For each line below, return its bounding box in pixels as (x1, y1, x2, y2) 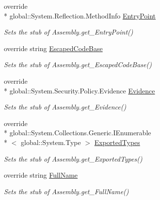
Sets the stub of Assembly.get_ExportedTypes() (4, 153, 143, 164)
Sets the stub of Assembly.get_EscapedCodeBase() (4, 59, 152, 70)
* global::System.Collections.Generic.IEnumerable (4, 127, 151, 138)
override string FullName (4, 170, 78, 180)
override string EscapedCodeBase (4, 43, 103, 53)
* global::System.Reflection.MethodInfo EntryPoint (4, 10, 156, 20)
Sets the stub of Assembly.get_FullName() (4, 186, 129, 196)
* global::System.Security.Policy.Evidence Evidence (4, 85, 155, 95)
